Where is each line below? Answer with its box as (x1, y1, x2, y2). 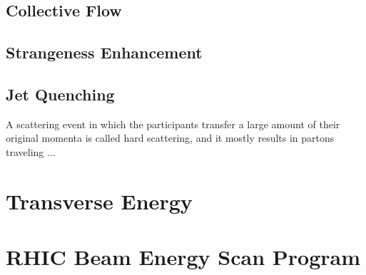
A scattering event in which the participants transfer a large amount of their (6, 116, 340, 131)
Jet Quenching (6, 83, 115, 105)
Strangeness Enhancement (6, 41, 203, 63)
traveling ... (6, 144, 56, 159)
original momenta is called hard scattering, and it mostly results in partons (6, 130, 335, 145)
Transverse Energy (6, 186, 193, 215)
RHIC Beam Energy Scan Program (6, 242, 361, 271)
